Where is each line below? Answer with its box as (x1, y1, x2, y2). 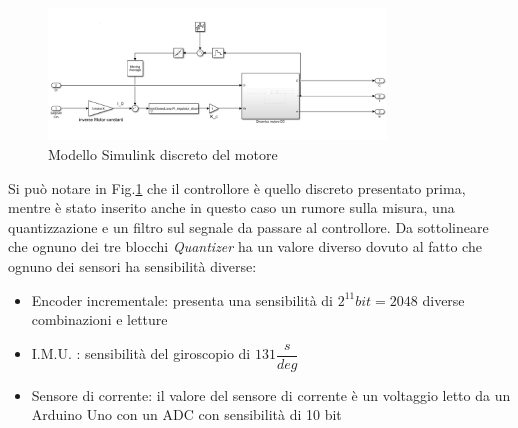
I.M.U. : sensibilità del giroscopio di (31, 343, 251, 364)
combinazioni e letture (31, 309, 168, 330)
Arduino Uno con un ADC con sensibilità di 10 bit (31, 404, 342, 425)
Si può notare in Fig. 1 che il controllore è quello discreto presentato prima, (8, 177, 466, 198)
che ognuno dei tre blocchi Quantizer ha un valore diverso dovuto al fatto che (8, 236, 482, 257)
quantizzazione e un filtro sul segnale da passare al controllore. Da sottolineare (8, 216, 489, 237)
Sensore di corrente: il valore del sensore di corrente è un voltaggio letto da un (31, 384, 511, 405)
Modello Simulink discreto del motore (48, 144, 278, 165)
